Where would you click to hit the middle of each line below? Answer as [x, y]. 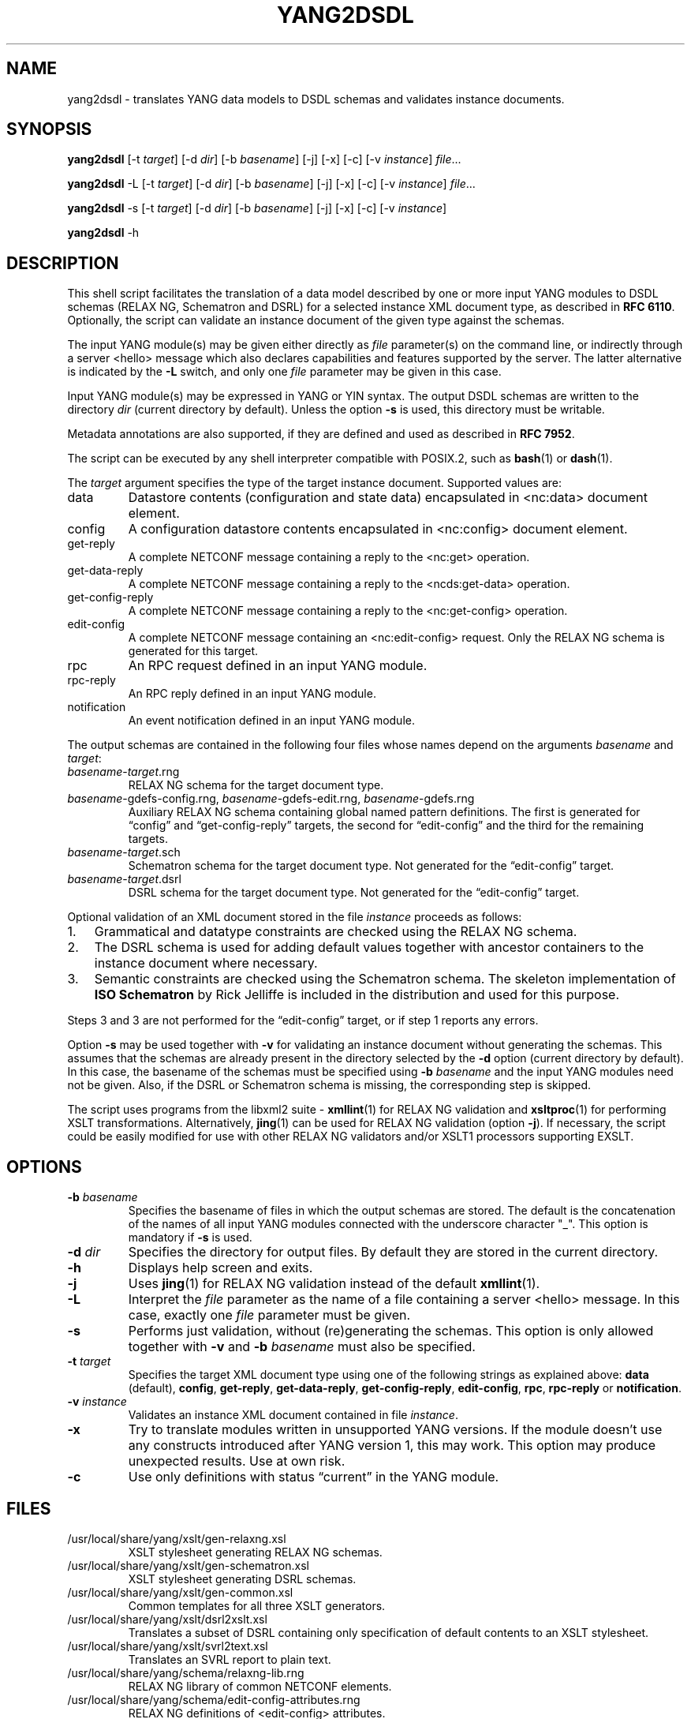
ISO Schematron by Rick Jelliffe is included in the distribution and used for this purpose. [357, 995]
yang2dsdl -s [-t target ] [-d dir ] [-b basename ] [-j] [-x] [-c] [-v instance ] [257, 208]
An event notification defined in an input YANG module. [271, 721]
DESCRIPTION [63, 263]
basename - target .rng [123, 772]
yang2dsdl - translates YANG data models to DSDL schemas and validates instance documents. [316, 99]
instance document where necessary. [206, 963]
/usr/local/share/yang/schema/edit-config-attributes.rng [214, 1699]
